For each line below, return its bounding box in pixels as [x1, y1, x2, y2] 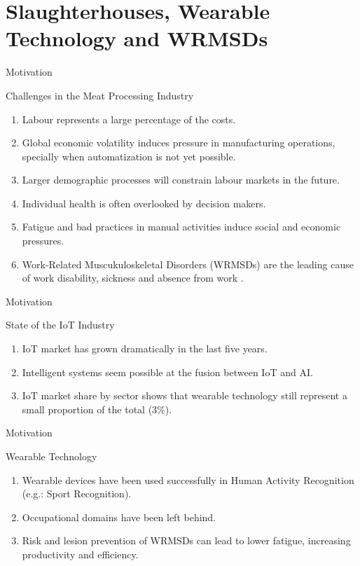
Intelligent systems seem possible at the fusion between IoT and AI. [22, 364, 313, 379]
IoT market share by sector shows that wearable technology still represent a [22, 388, 347, 403]
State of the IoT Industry [6, 317, 115, 332]
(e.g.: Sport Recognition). [22, 486, 132, 501]
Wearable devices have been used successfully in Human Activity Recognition [22, 472, 354, 487]
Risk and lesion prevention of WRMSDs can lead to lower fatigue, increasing [22, 533, 351, 548]
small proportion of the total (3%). [22, 401, 172, 416]
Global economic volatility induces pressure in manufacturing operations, [22, 135, 335, 150]
